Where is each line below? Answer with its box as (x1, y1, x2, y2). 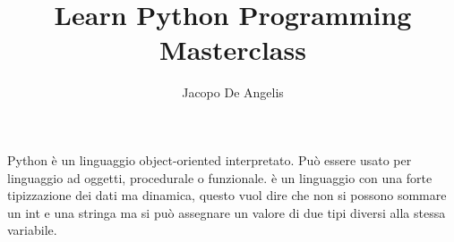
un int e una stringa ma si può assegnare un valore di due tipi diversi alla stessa (7, 203, 446, 221)
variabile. (7, 221, 57, 239)
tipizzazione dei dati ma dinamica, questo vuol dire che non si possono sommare (7, 186, 447, 204)
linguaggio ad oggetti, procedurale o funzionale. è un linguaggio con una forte (7, 168, 433, 187)
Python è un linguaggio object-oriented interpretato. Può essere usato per (7, 150, 412, 169)
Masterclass (159, 31, 306, 68)
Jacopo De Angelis (182, 83, 284, 102)
